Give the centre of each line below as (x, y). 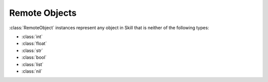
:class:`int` (32, 37)
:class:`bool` (34, 57)
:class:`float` (34, 43)
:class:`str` (32, 50)
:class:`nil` (32, 71)
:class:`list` (33, 64)
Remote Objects (43, 13)
